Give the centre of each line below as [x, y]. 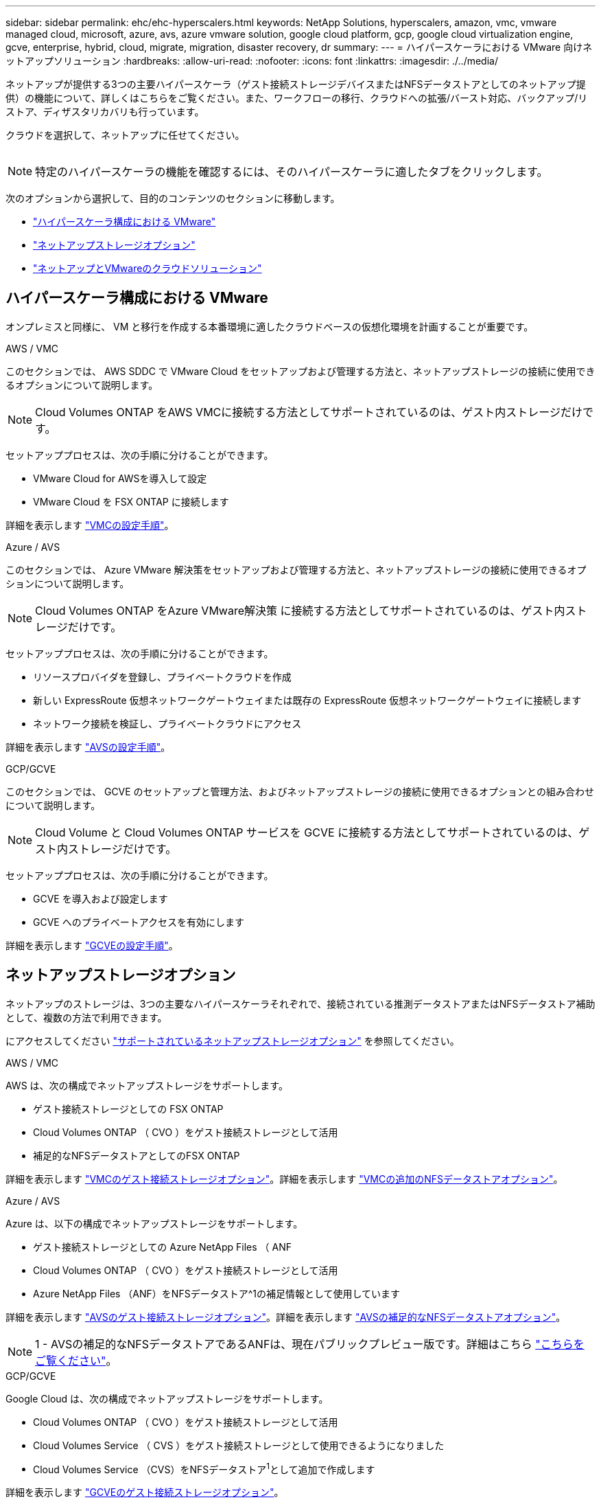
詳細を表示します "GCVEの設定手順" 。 [92, 945]
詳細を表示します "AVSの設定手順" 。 [88, 747]
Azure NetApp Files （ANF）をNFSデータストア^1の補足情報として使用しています [217, 1293]
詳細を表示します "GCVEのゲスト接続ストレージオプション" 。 [145, 1492]
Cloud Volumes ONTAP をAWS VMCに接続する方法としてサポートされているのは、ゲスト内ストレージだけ [309, 412]
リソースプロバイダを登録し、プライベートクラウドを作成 [162, 677]
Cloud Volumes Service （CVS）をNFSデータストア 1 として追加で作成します [204, 1468]
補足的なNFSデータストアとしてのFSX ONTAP [137, 1155]
